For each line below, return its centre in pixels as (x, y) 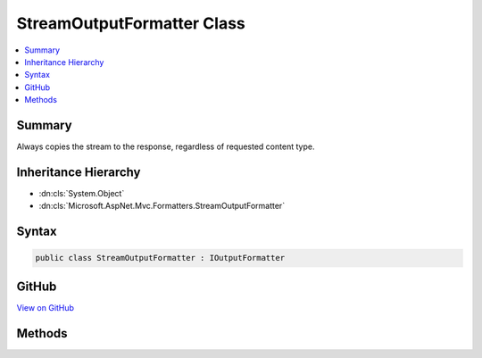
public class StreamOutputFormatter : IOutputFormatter (160, 258)
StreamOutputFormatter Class (131, 23)
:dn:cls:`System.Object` (82, 193)
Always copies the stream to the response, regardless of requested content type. (166, 146)
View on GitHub (46, 307)
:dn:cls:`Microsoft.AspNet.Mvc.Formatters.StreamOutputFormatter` (162, 206)
